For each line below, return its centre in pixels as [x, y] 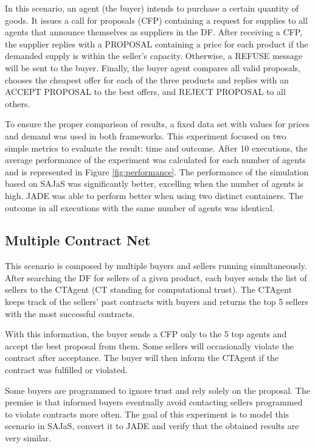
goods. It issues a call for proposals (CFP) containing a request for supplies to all [156, 20]
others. [18, 103]
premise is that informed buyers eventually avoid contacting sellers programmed [154, 402]
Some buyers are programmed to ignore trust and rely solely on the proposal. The [157, 390]
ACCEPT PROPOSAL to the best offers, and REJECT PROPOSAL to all [145, 92]
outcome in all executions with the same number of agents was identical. [140, 207]
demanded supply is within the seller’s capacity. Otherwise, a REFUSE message [154, 56]
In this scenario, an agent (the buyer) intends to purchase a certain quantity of [152, 8]
